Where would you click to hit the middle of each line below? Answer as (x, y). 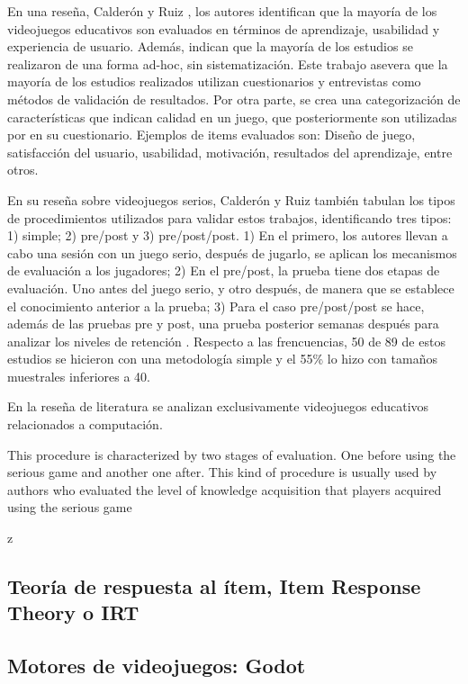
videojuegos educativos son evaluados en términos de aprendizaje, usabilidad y (224, 28)
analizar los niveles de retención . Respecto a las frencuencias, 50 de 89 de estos (226, 341)
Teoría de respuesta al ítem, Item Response (214, 586)
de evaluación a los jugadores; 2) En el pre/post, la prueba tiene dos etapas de (224, 270)
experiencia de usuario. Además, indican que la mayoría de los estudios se (210, 46)
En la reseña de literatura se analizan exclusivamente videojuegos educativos (218, 406)
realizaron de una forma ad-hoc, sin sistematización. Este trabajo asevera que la (228, 63)
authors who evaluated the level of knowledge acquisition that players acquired (225, 489)
